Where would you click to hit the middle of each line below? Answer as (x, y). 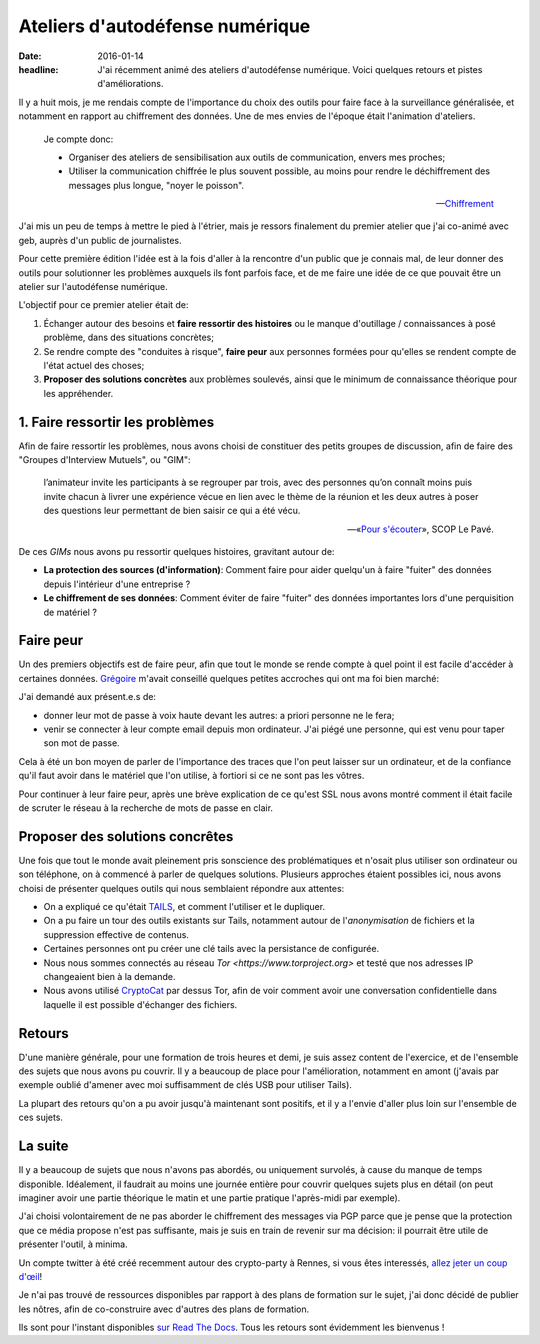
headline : (38, 69)
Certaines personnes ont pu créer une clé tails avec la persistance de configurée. (211, 949)
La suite (43, 1146)
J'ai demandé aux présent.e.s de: (87, 697)
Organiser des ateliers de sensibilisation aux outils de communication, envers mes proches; (257, 157)
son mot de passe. (81, 743)
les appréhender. (78, 393)
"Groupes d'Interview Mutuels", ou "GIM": (104, 460)
